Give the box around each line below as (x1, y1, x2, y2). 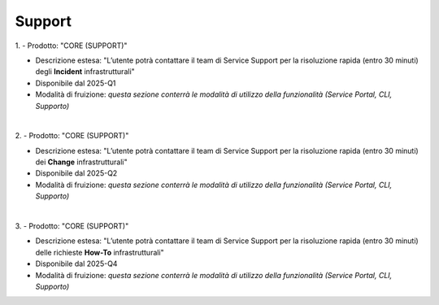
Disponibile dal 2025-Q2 (35, 168, 118, 178)
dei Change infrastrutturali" (35, 157, 128, 167)
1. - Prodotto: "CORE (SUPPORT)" (15, 41, 128, 50)
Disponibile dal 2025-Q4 (35, 259, 118, 268)
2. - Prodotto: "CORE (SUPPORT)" (15, 131, 129, 141)
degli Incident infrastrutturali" (35, 67, 136, 76)
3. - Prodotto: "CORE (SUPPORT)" (15, 221, 129, 231)
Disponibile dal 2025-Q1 (35, 78, 116, 88)
